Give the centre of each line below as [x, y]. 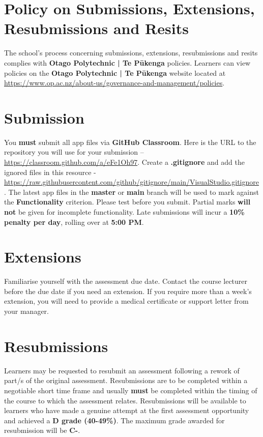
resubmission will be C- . [42, 430]
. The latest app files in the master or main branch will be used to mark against [131, 192]
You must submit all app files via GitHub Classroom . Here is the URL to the [130, 142]
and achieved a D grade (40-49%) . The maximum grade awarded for [114, 420]
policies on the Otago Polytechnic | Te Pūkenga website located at [115, 72]
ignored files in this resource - [50, 172]
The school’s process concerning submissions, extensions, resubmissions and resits [131, 53]
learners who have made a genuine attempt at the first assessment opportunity [127, 410]
